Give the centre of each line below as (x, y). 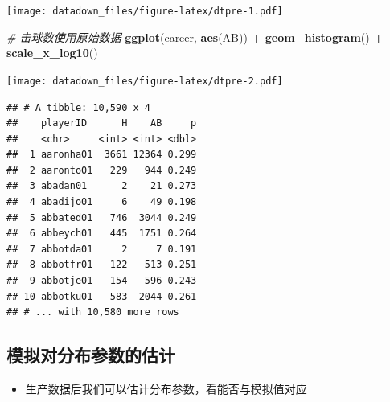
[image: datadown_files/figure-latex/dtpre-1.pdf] (145, 11)
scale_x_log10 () (52, 53)
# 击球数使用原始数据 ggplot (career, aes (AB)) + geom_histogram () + (195, 37)
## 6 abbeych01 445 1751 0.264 (102, 234)
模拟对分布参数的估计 (91, 355)
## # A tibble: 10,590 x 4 (78, 107)
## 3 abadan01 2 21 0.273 (102, 186)
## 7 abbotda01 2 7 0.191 (102, 249)
